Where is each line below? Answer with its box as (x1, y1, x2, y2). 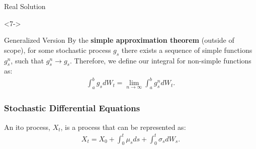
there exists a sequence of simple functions (121, 44, 252, 55)
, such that (11, 55, 44, 65)
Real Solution (4, 1, 46, 11)
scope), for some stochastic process (4, 44, 111, 55)
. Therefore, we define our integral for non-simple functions (70, 55, 251, 65)
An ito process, (4, 121, 50, 132)
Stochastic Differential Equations (4, 102, 140, 114)
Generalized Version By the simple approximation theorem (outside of (4, 35, 234, 45)
